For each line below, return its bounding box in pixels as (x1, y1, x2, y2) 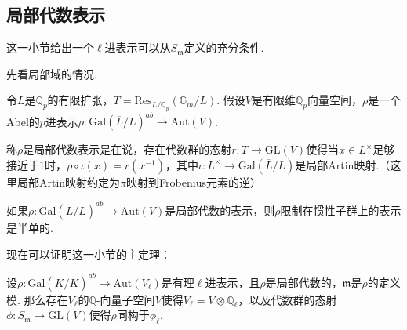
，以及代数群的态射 (238, 291, 337, 307)
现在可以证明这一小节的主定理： (6, 245, 171, 262)
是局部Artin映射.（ (295, 156, 391, 172)
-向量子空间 (96, 291, 155, 307)
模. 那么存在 (6, 291, 68, 307)
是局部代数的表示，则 (165, 201, 275, 218)
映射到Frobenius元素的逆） (126, 173, 261, 190)
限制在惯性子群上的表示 (280, 201, 402, 218)
